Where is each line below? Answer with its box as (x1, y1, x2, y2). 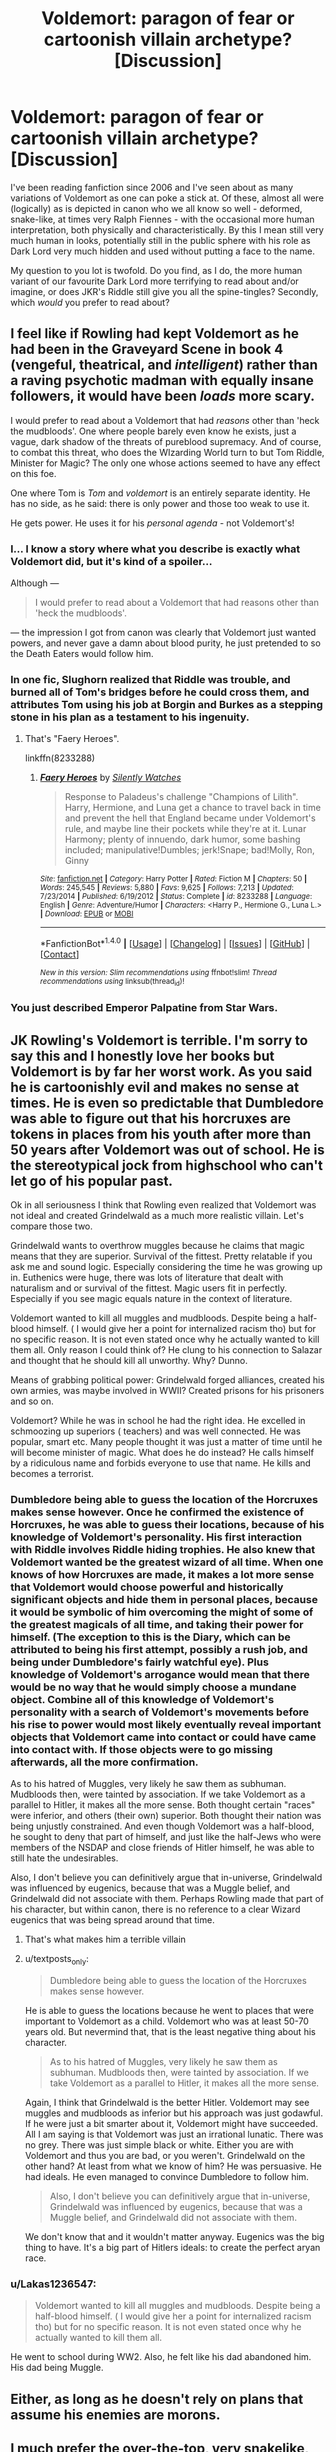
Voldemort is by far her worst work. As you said (10, 1063, 313, 1080)
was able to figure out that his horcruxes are (10, 1110, 292, 1127)
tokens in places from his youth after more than (10, 1125, 312, 1142)
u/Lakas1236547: (10, 2277, 97, 2291)
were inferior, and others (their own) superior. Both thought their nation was (10, 1810, 322, 1822)
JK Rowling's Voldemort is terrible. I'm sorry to (10, 1032, 308, 1049)
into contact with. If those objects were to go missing (10, 1742, 273, 1756)
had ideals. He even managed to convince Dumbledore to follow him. (24, 2171, 310, 2183)
